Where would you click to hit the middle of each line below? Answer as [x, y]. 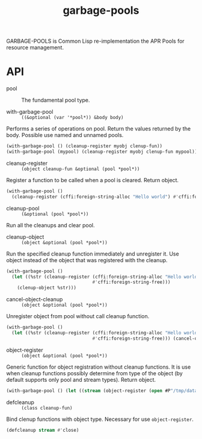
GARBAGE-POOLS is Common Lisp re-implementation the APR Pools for [95, 41]
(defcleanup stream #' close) [43, 430]
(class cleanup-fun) [47, 408]
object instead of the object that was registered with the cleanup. [87, 260]
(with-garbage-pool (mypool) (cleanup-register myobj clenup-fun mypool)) [102, 152]
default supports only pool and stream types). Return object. [81, 379]
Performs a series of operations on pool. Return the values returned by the [99, 129]
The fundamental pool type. [56, 100]
